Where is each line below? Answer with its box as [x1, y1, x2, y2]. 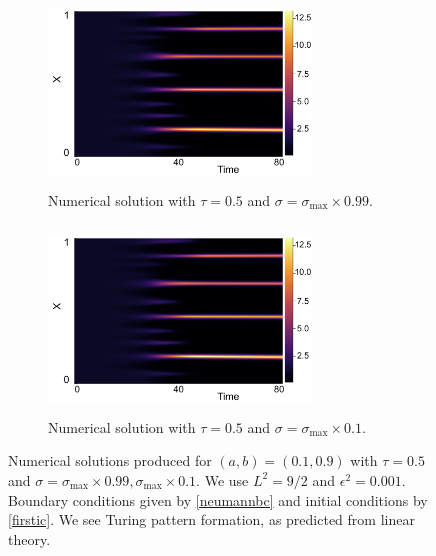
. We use [196, 469, 249, 490]
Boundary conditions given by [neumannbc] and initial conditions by [8, 489, 428, 510]
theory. [8, 528, 51, 549]
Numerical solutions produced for [8, 450, 212, 471]
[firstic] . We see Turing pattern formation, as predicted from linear [8, 509, 415, 530]
